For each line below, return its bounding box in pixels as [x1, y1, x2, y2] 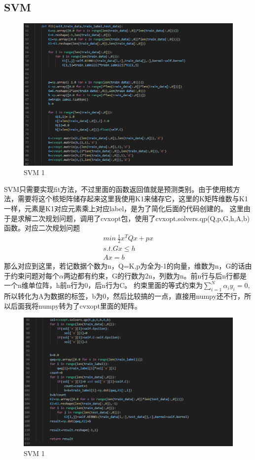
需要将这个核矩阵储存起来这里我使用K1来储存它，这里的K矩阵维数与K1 [17, 193, 248, 204]
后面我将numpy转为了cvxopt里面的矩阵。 [10, 300, 142, 311]
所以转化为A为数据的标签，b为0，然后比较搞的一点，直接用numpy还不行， [4, 291, 244, 301]
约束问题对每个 [10, 270, 59, 280]
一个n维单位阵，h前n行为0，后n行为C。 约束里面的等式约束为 [4, 280, 203, 290]
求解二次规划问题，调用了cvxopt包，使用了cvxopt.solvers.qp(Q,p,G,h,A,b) [17, 213, 250, 223]
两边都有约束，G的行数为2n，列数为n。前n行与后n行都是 [63, 270, 247, 280]
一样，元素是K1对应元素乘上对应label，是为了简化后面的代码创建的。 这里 [4, 203, 244, 213]
